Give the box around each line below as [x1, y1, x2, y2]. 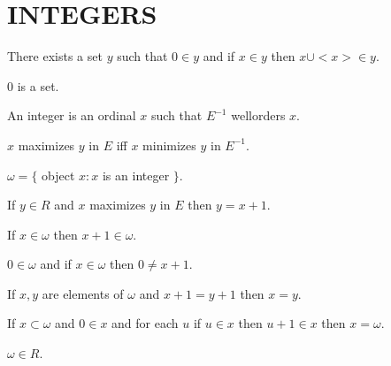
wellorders [231, 106, 286, 125]
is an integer [102, 165, 170, 184]
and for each [111, 314, 179, 332]
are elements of [42, 284, 124, 302]
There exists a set [7, 47, 103, 65]
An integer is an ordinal [7, 106, 136, 125]
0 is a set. [7, 76, 59, 95]
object [42, 165, 75, 184]
